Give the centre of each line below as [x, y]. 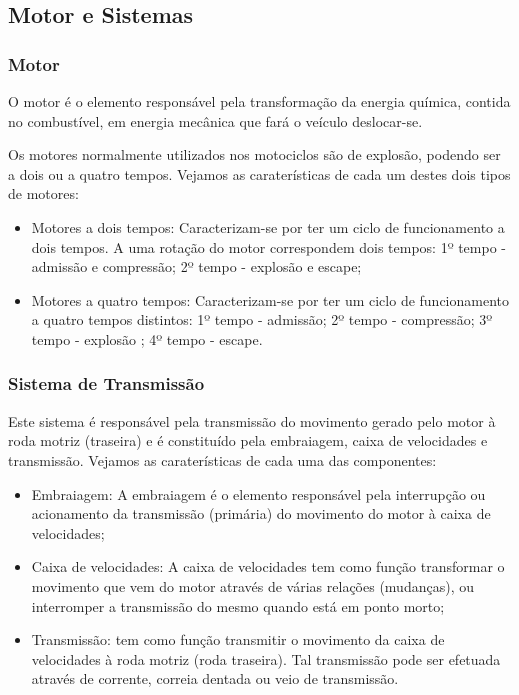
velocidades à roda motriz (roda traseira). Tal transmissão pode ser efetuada [266, 658]
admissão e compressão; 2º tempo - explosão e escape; [196, 266]
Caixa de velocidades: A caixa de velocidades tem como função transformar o [268, 566]
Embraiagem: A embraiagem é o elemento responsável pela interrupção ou [258, 493]
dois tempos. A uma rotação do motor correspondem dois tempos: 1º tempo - [268, 246]
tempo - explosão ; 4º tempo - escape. [147, 338]
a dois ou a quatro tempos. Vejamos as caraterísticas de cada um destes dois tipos [259, 173]
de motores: [43, 193]
